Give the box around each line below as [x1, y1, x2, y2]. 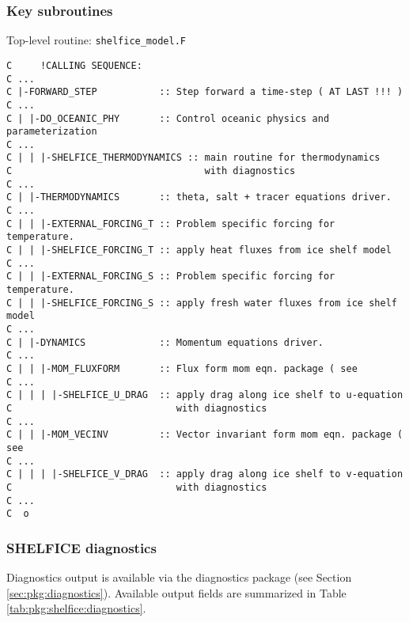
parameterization [6, 126, 97, 138]
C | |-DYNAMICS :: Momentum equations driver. [6, 336, 324, 348]
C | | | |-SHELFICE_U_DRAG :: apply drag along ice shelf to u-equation [6, 389, 403, 401]
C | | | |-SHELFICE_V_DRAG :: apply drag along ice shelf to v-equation [6, 468, 403, 480]
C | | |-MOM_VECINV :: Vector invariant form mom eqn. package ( [6, 429, 403, 441]
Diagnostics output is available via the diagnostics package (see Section [6, 569, 352, 586]
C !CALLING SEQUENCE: [6, 59, 142, 71]
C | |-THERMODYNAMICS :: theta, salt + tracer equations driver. [6, 192, 392, 203]
